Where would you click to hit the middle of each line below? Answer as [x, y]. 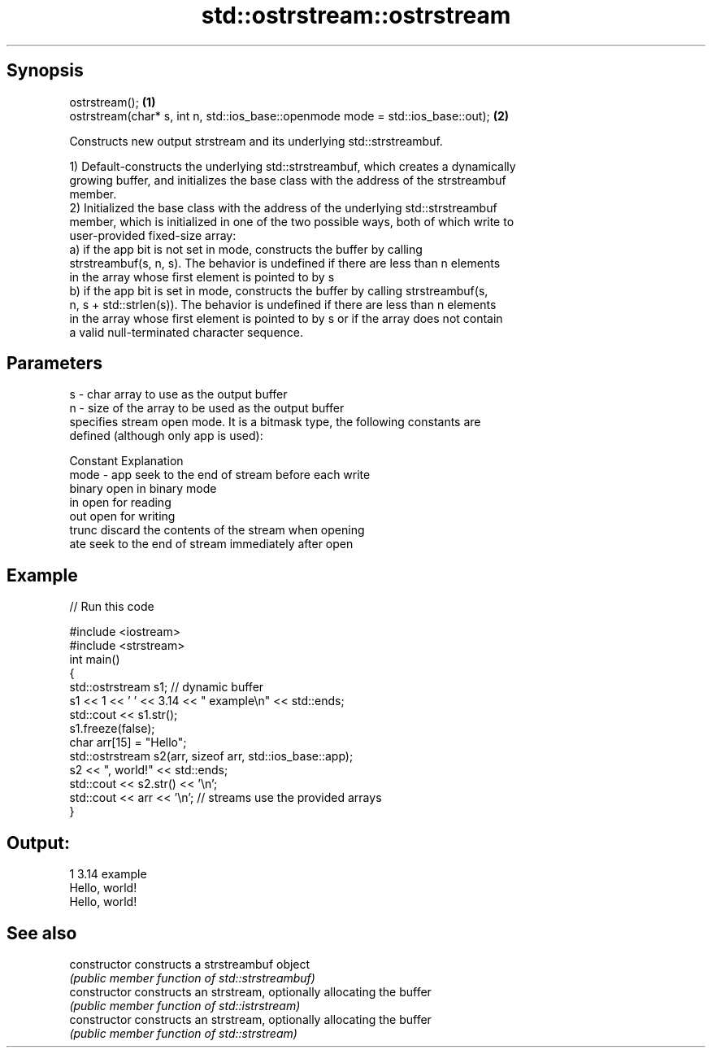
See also [42, 933]
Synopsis [45, 71]
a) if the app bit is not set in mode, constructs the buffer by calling [246, 249]
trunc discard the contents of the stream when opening [217, 530]
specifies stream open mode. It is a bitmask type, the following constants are [275, 422]
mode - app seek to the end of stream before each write [220, 475]
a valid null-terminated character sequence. [187, 332]
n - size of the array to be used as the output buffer [207, 408]
